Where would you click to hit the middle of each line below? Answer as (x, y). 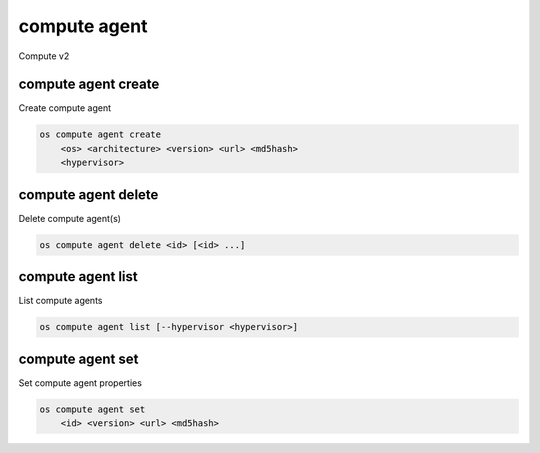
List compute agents (60, 301)
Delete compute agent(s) (70, 218)
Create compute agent (65, 108)
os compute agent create (100, 134)
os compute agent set (92, 409)
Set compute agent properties (80, 382)
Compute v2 (44, 56)
